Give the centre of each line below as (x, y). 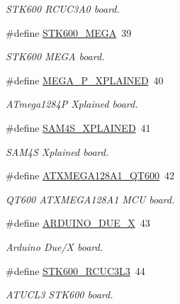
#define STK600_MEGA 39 (69, 32)
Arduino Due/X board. (54, 246)
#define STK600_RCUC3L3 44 (75, 270)
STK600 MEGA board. (55, 56)
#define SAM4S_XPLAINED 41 (78, 127)
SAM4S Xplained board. (57, 151)
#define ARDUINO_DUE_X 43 (78, 223)
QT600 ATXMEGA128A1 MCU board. (90, 199)
